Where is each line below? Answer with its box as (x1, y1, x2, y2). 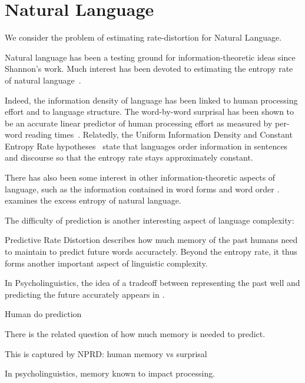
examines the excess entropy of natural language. (5, 194, 181, 207)
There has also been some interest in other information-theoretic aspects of (5, 171, 276, 184)
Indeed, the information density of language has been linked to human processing (5, 94, 298, 106)
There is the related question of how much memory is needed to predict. (5, 328, 266, 339)
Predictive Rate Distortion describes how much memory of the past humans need (5, 234, 298, 246)
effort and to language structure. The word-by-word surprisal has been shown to (5, 105, 294, 118)
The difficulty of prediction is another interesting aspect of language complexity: (5, 214, 294, 226)
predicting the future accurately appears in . (5, 288, 165, 300)
